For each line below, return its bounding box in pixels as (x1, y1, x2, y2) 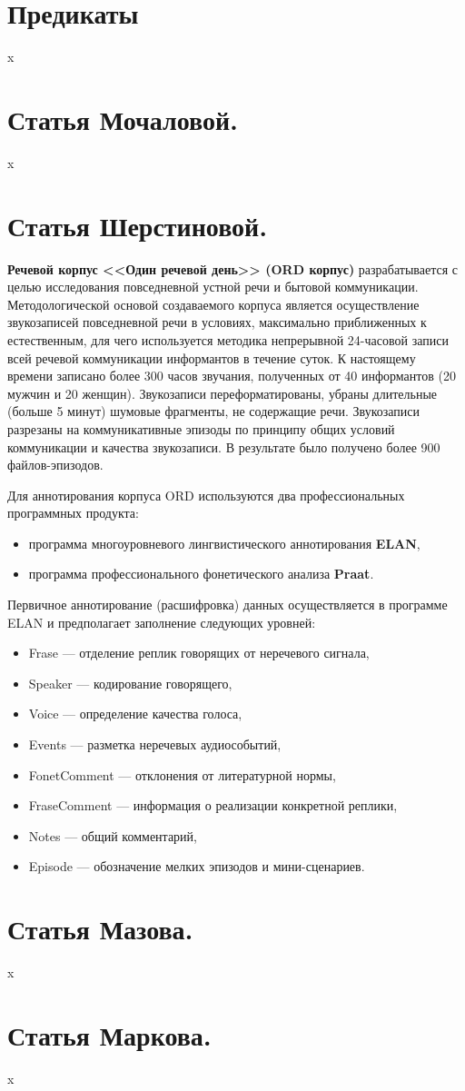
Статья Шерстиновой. (7, 206, 268, 243)
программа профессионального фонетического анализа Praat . (28, 564, 374, 583)
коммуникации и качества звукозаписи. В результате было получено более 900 (7, 437, 440, 456)
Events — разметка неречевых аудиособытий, (28, 735, 282, 754)
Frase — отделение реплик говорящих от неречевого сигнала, (28, 643, 370, 662)
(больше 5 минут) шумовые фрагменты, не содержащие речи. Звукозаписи (7, 402, 420, 421)
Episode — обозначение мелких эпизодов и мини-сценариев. (28, 857, 365, 876)
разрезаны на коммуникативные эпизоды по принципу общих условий (7, 419, 395, 438)
